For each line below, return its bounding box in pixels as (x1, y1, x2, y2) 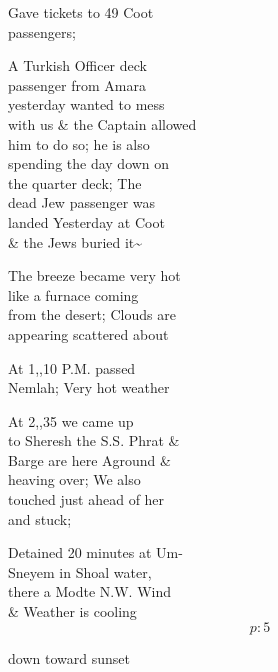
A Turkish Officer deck (8, 55, 147, 76)
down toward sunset (8, 647, 130, 668)
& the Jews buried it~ (8, 231, 143, 252)
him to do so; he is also (8, 133, 150, 154)
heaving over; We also (8, 469, 141, 490)
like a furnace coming (8, 284, 139, 305)
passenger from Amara (8, 74, 146, 95)
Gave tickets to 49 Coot (8, 2, 154, 22)
